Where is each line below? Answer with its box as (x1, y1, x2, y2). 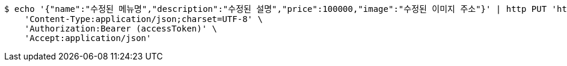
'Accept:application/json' (24, 33, 152, 43)
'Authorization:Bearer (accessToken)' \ (24, 24, 218, 33)
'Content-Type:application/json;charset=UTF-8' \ (24, 14, 263, 24)
